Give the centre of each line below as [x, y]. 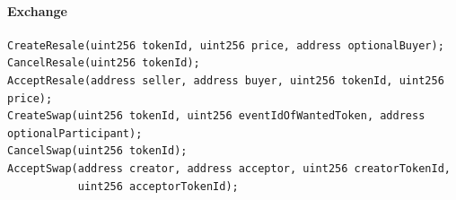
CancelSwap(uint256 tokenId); [97, 151]
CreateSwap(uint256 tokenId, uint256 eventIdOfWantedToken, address [216, 116]
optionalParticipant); [75, 133]
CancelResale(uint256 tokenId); [104, 63]
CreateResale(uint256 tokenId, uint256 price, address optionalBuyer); [226, 45]
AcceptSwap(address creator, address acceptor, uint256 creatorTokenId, [229, 168]
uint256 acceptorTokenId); [158, 186]
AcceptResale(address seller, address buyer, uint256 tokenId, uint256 [226, 80]
